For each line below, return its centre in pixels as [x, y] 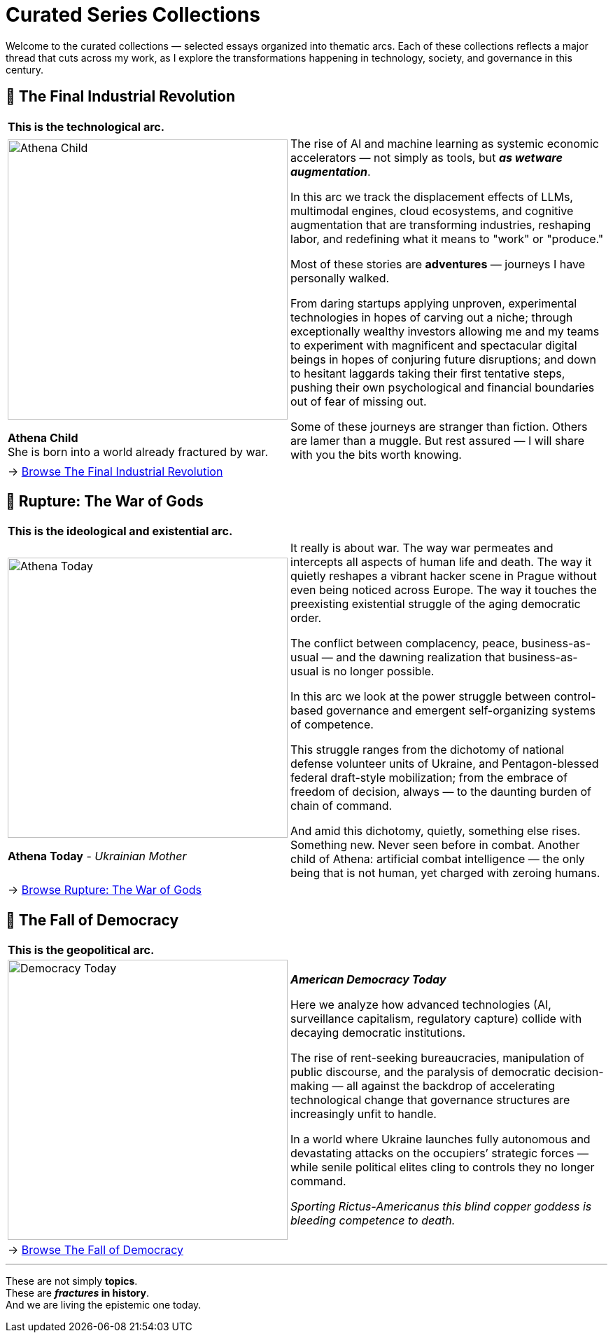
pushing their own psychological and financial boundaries [443, 387]
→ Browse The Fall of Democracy [96, 1250]
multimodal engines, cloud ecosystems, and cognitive [432, 211]
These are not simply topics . [72, 1281]
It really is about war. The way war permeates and [422, 548]
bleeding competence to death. [373, 1221]
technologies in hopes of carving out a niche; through [432, 317]
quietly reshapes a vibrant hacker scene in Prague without [444, 576]
